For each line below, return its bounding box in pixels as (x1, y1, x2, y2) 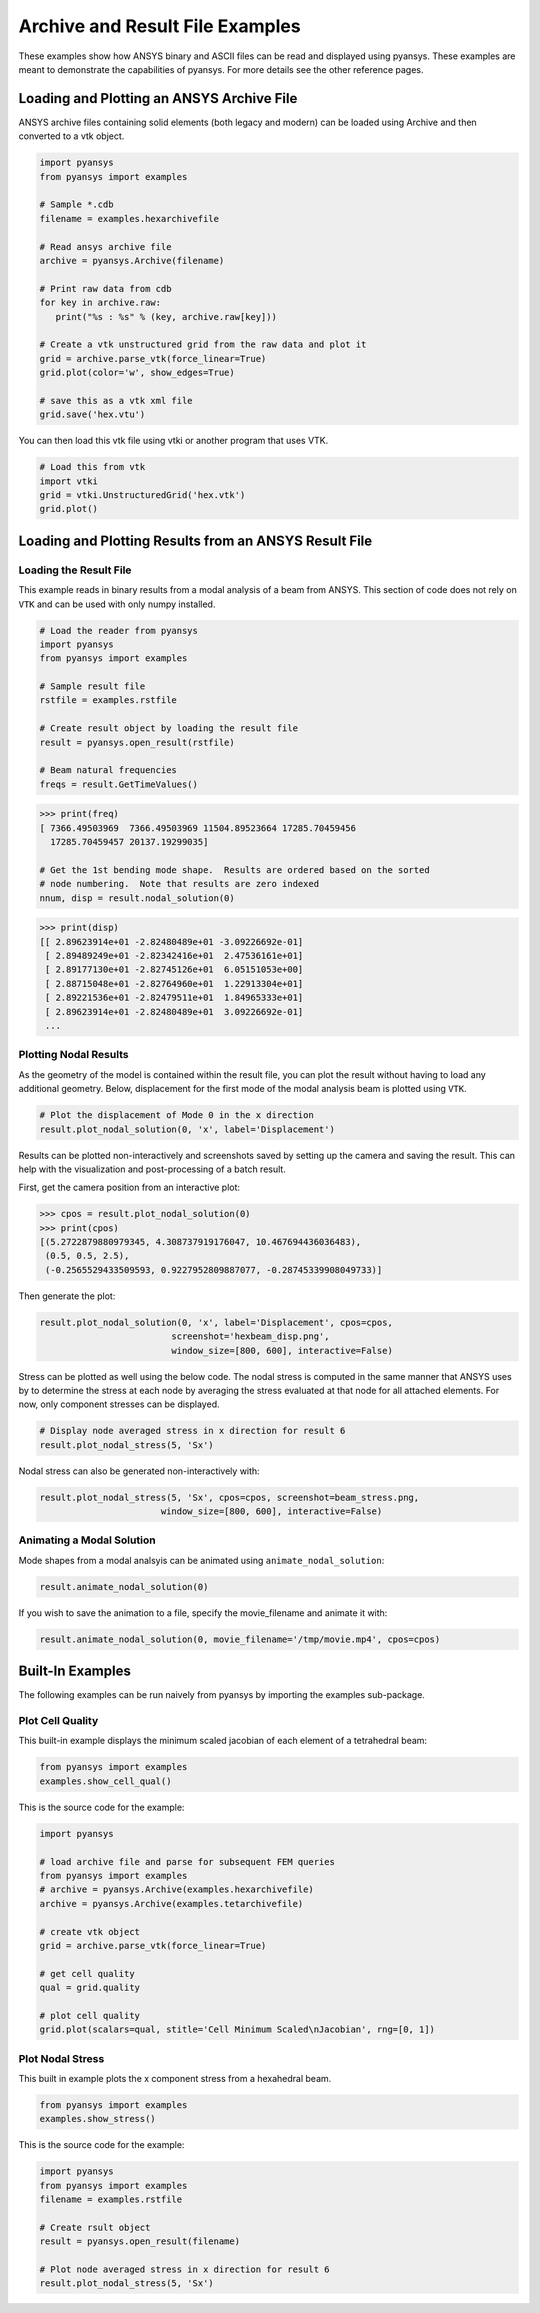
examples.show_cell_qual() (39, 1775, 172, 1787)
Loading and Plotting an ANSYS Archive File (18, 90, 298, 107)
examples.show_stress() (39, 2113, 157, 2125)
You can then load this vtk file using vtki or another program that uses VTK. (18, 435, 329, 447)
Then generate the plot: (18, 1290, 116, 1302)
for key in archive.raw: (39, 297, 162, 309)
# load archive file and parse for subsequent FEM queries (39, 1856, 335, 1867)
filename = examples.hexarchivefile (39, 213, 220, 224)
